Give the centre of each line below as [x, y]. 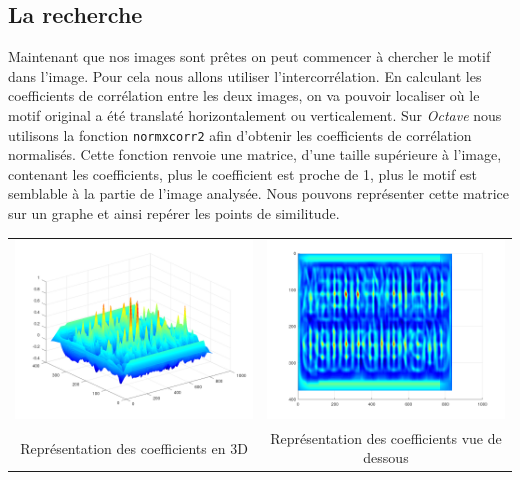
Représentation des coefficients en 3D [134, 447]
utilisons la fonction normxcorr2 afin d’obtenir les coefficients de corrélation [240, 134]
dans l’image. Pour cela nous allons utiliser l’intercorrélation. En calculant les [245, 75]
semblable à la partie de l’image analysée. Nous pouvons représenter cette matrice [259, 193]
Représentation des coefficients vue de [386, 437]
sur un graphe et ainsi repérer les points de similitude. [174, 213]
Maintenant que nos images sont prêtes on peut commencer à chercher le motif [249, 56]
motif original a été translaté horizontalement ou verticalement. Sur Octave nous [255, 114]
